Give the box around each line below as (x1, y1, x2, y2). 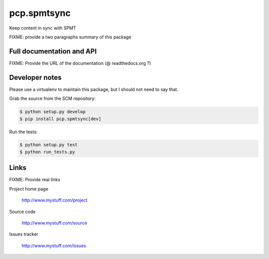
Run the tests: (9, 129, 38, 135)
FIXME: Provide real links (9, 177, 61, 183)
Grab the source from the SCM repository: (9, 95, 96, 102)
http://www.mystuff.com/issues (21, 243, 87, 249)
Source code (9, 209, 36, 215)
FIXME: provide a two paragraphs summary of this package (9, 34, 132, 40)
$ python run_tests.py (19, 149, 75, 155)
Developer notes (9, 73, 62, 82)
